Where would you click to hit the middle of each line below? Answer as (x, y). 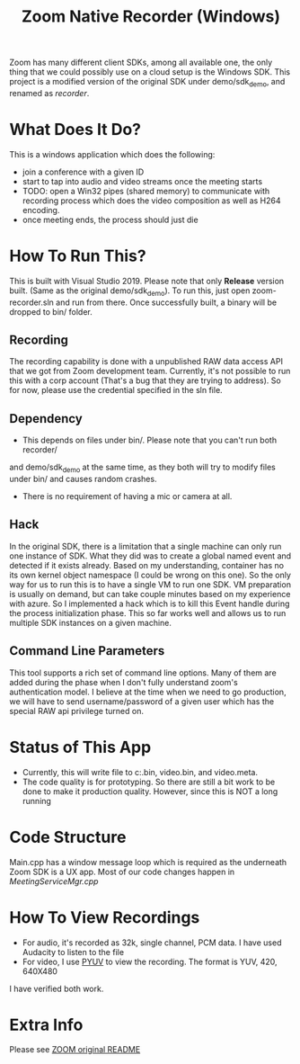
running (37, 800)
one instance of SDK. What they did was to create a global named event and (150, 556)
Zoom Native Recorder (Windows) (151, 17)
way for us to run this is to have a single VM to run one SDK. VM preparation (150, 584)
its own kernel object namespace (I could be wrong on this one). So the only (150, 575)
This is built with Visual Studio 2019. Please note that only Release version (147, 281)
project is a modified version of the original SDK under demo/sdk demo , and (147, 83)
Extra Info (46, 1025)
